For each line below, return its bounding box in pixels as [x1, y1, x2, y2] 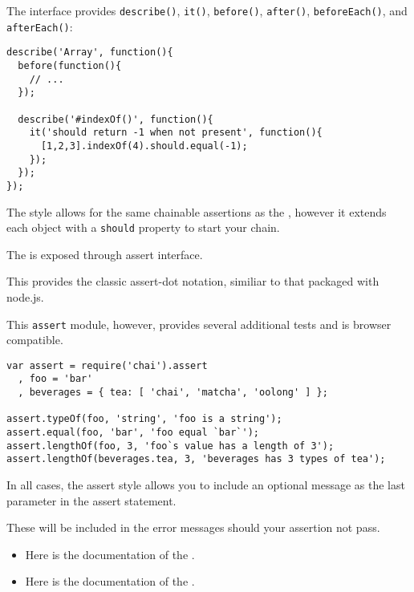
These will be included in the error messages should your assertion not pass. [6, 519, 380, 536]
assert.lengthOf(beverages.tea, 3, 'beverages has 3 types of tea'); [6, 453, 386, 465]
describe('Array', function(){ [6, 47, 173, 59]
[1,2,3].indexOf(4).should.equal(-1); [40, 140, 248, 152]
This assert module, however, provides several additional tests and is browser [6, 315, 392, 332]
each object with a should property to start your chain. [6, 219, 280, 236]
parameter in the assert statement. [6, 492, 177, 509]
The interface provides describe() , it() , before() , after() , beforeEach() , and [6, 2, 408, 18]
